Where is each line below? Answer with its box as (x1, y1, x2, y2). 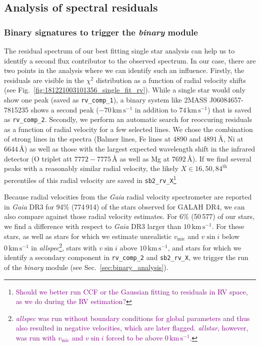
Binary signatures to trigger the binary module (4, 25, 198, 38)
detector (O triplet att (4, 153, 72, 163)
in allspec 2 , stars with (31, 241, 97, 252)
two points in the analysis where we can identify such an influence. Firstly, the (4, 65, 244, 75)
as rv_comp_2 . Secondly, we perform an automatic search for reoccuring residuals (4, 114, 252, 124)
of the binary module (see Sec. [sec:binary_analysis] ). (4, 262, 168, 272)
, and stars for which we (167, 242, 241, 252)
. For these (211, 220, 244, 231)
